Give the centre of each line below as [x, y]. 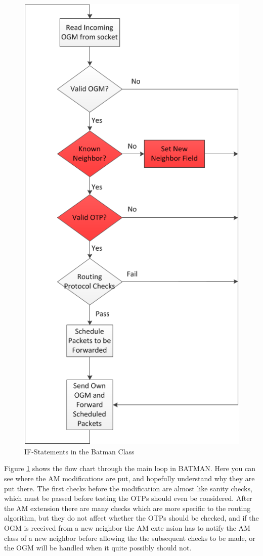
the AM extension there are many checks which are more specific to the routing [127, 508]
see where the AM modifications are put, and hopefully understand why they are [129, 478]
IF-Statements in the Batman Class [79, 451]
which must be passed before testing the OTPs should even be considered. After [128, 498]
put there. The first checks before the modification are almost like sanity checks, [128, 488]
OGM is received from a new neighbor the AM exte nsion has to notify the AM [127, 528]
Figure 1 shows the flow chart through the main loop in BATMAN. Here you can [130, 468]
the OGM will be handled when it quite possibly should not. [98, 548]
